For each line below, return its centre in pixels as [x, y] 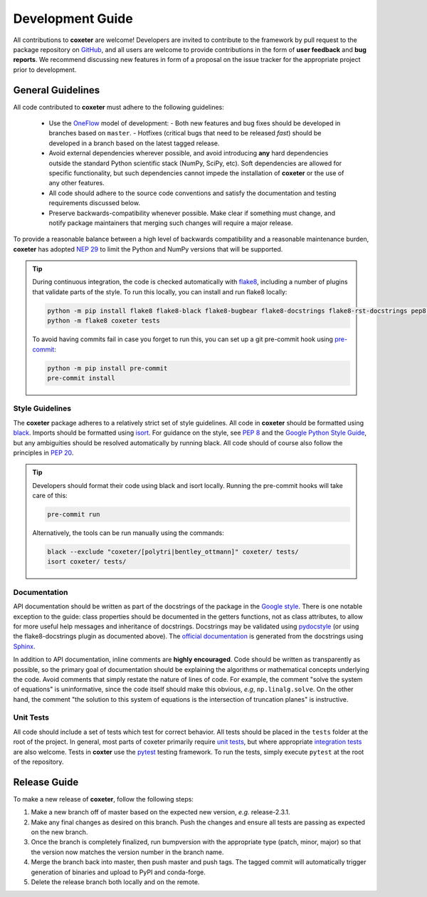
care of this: [50, 496]
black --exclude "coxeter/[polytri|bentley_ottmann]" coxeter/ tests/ [173, 552]
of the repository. [38, 762]
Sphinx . [24, 646]
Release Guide [46, 782]
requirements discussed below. [94, 203]
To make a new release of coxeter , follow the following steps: [103, 799]
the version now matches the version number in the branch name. [127, 852]
